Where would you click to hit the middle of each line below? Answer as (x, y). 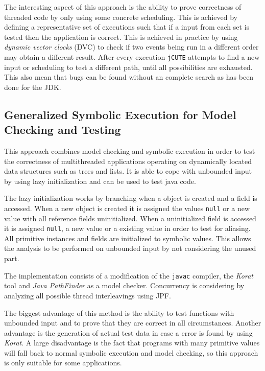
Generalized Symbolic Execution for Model (120, 114)
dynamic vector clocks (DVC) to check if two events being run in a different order (131, 47)
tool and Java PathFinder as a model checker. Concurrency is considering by (124, 285)
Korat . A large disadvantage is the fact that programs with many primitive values (132, 343)
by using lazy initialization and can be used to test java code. (100, 181)
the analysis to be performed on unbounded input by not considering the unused (130, 248)
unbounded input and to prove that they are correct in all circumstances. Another (133, 323)
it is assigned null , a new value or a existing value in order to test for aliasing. (127, 228)
